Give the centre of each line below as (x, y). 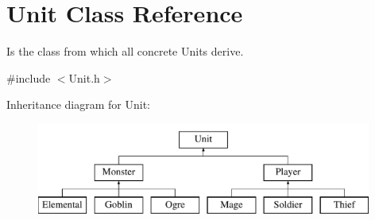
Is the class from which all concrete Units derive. (125, 51)
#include (29, 77)
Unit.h (84, 77)
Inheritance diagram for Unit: (78, 104)
